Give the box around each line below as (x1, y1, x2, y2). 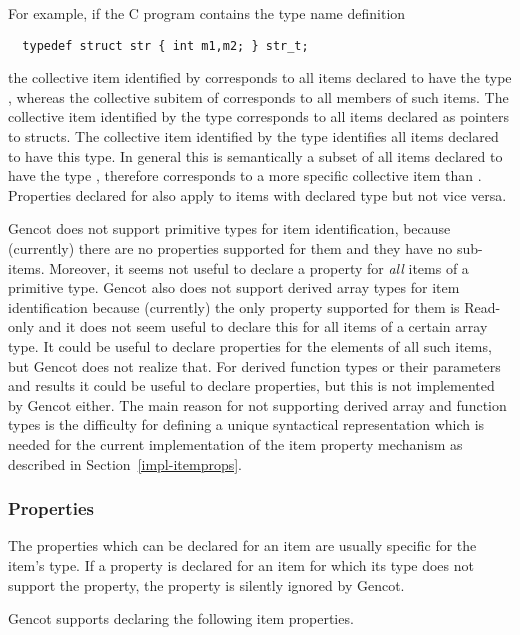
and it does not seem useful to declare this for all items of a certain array (38, 316, 488, 337)
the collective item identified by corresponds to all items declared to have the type (8, 67, 512, 88)
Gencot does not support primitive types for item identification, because (8, 218, 451, 239)
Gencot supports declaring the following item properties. (8, 608, 354, 629)
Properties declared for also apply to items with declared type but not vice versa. (8, 184, 507, 205)
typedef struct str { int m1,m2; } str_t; (22, 38, 309, 53)
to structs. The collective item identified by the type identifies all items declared (8, 126, 499, 147)
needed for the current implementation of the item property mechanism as (8, 433, 463, 454)
